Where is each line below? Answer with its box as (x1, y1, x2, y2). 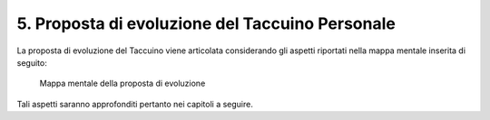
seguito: (16, 57, 47, 68)
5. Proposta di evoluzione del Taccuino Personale (16, 14, 397, 33)
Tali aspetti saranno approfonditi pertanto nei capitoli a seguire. (16, 98, 253, 109)
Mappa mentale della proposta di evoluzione (39, 78, 206, 89)
